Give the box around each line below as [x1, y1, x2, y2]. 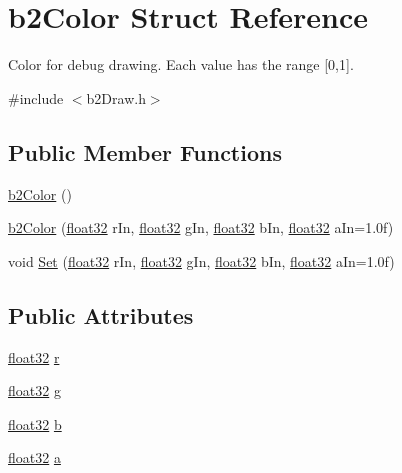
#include [8, 87, 64, 108]
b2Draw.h [86, 87, 146, 108]
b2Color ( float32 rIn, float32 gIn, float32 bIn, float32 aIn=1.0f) [8, 217, 394, 238]
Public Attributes [8, 299, 194, 330]
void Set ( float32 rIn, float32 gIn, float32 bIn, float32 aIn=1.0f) [8, 250, 395, 271]
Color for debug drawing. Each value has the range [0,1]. [8, 54, 354, 75]
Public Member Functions [8, 136, 282, 167]
